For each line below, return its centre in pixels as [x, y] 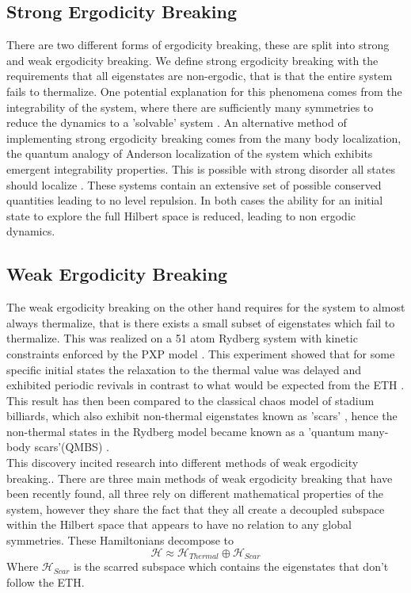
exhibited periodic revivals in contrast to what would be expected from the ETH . [205, 385]
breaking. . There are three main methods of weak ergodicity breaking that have [200, 478]
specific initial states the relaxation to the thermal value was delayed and [184, 369]
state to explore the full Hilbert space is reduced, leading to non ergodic [181, 215]
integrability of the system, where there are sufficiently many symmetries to [190, 107]
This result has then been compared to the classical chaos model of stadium [190, 400]
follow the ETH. [46, 582]
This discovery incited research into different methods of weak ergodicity [183, 463]
